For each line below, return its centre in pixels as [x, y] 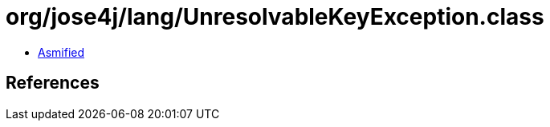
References [53, 83]
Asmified [61, 52]
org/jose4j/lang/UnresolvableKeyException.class [275, 17]
